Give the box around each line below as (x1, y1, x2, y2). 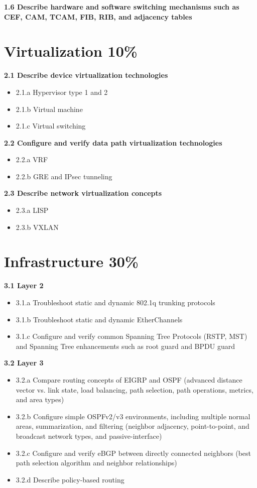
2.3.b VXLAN (16, 221, 59, 232)
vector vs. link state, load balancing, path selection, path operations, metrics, (16, 384, 253, 395)
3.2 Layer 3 (4, 357, 44, 368)
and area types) (16, 394, 64, 405)
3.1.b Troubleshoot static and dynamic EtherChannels (16, 314, 183, 324)
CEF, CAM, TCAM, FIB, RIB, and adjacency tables (4, 11, 192, 22)
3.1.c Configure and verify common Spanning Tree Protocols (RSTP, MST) (16, 331, 247, 341)
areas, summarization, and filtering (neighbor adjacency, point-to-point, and (16, 421, 249, 431)
